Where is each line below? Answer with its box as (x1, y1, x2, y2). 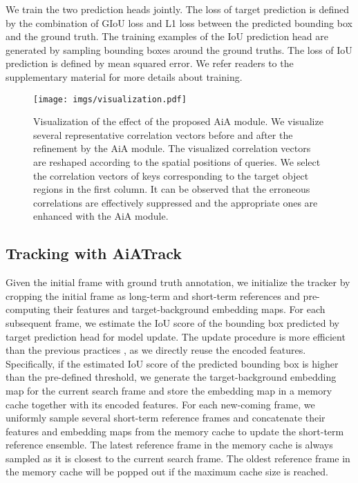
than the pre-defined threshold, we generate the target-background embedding (6, 370, 337, 384)
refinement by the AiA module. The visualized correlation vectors (33, 141, 311, 155)
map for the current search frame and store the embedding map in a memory (6, 383, 332, 397)
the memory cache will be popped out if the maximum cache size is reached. (6, 464, 328, 479)
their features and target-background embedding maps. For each (53, 302, 326, 316)
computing (6, 302, 50, 316)
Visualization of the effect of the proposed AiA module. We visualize (33, 114, 323, 129)
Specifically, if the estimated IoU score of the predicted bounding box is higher (6, 356, 339, 370)
